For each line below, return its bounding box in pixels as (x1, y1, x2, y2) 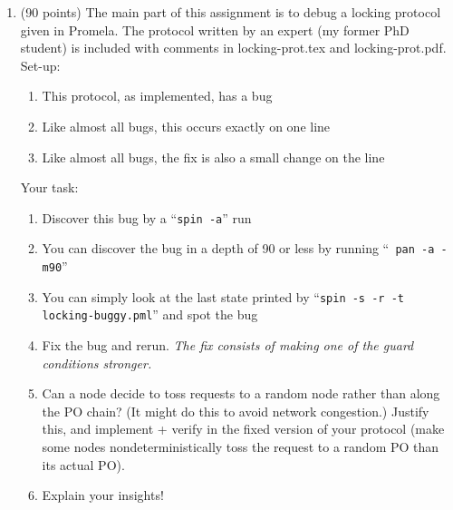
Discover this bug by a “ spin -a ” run (42, 208, 252, 227)
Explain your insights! (42, 485, 164, 505)
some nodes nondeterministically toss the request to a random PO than (42, 437, 439, 456)
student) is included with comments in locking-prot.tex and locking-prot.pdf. (20, 38, 447, 57)
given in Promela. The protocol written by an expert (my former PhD (20, 20, 410, 39)
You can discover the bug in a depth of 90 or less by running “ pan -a (42, 239, 435, 258)
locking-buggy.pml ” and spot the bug (42, 305, 258, 324)
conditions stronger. (42, 353, 152, 372)
